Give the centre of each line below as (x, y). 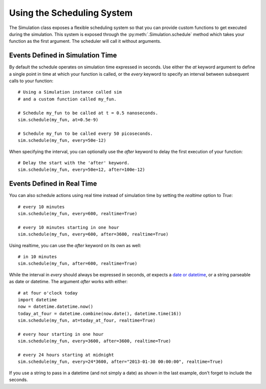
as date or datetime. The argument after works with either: (68, 282)
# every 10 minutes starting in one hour (68, 227)
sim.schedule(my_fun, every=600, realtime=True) (78, 213)
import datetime (37, 300)
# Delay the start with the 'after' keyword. (74, 163)
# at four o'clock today (48, 293)
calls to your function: (31, 81)
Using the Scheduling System (71, 13)
